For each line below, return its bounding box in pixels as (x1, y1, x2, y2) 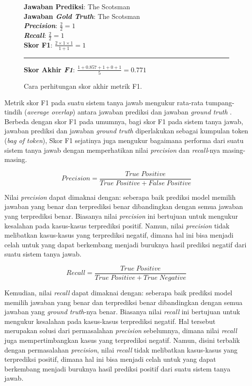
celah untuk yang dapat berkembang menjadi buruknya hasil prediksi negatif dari (4, 239, 247, 249)
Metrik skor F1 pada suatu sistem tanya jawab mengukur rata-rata (4, 97, 204, 107)
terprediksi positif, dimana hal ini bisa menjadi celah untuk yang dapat (4, 354, 216, 364)
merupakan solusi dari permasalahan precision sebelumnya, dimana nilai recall (4, 325, 237, 336)
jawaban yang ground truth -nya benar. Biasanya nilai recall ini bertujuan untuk (4, 306, 240, 317)
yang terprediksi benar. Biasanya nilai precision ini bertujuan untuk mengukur (4, 210, 238, 221)
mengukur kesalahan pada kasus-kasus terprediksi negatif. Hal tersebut (4, 316, 216, 326)
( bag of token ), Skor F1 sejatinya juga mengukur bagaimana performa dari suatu (4, 135, 244, 145)
